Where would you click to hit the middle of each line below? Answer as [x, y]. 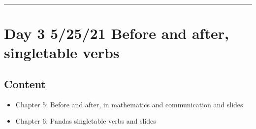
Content [25, 83]
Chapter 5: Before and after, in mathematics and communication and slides [129, 104]
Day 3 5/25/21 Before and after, [116, 33]
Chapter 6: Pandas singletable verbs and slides [86, 121]
